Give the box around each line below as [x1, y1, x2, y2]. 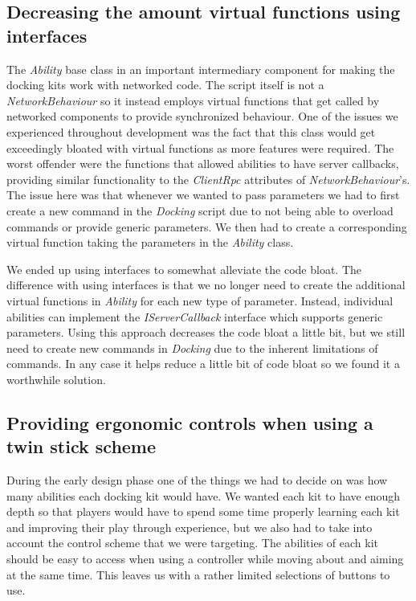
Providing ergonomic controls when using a [6, 410, 373, 435]
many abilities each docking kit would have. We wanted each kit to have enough [6, 487, 401, 504]
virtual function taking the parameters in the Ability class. [6, 234, 294, 251]
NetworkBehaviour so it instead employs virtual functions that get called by [6, 92, 380, 108]
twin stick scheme [6, 434, 157, 459]
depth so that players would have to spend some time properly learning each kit [6, 503, 400, 520]
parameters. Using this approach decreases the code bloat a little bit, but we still [6, 324, 406, 341]
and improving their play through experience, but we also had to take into [6, 518, 373, 535]
